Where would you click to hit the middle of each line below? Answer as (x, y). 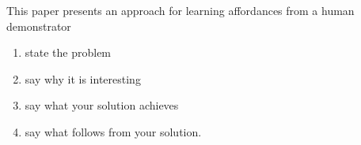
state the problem (68, 52)
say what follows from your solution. (113, 131)
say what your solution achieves (102, 105)
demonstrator (39, 26)
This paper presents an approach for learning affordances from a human (180, 10)
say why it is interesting (83, 78)
